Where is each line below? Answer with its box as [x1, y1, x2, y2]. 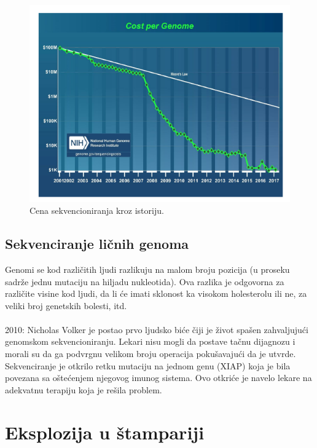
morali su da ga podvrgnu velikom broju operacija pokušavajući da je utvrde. [5, 347, 296, 360]
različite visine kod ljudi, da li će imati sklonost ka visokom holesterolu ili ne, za [5, 287, 307, 300]
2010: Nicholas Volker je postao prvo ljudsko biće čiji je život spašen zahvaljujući [5, 323, 308, 336]
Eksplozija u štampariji [5, 419, 205, 444]
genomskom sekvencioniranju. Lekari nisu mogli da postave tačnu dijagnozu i [5, 335, 295, 348]
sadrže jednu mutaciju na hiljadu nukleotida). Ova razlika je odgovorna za [5, 275, 284, 288]
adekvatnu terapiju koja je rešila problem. [5, 383, 162, 396]
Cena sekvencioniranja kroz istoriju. [29, 204, 164, 217]
